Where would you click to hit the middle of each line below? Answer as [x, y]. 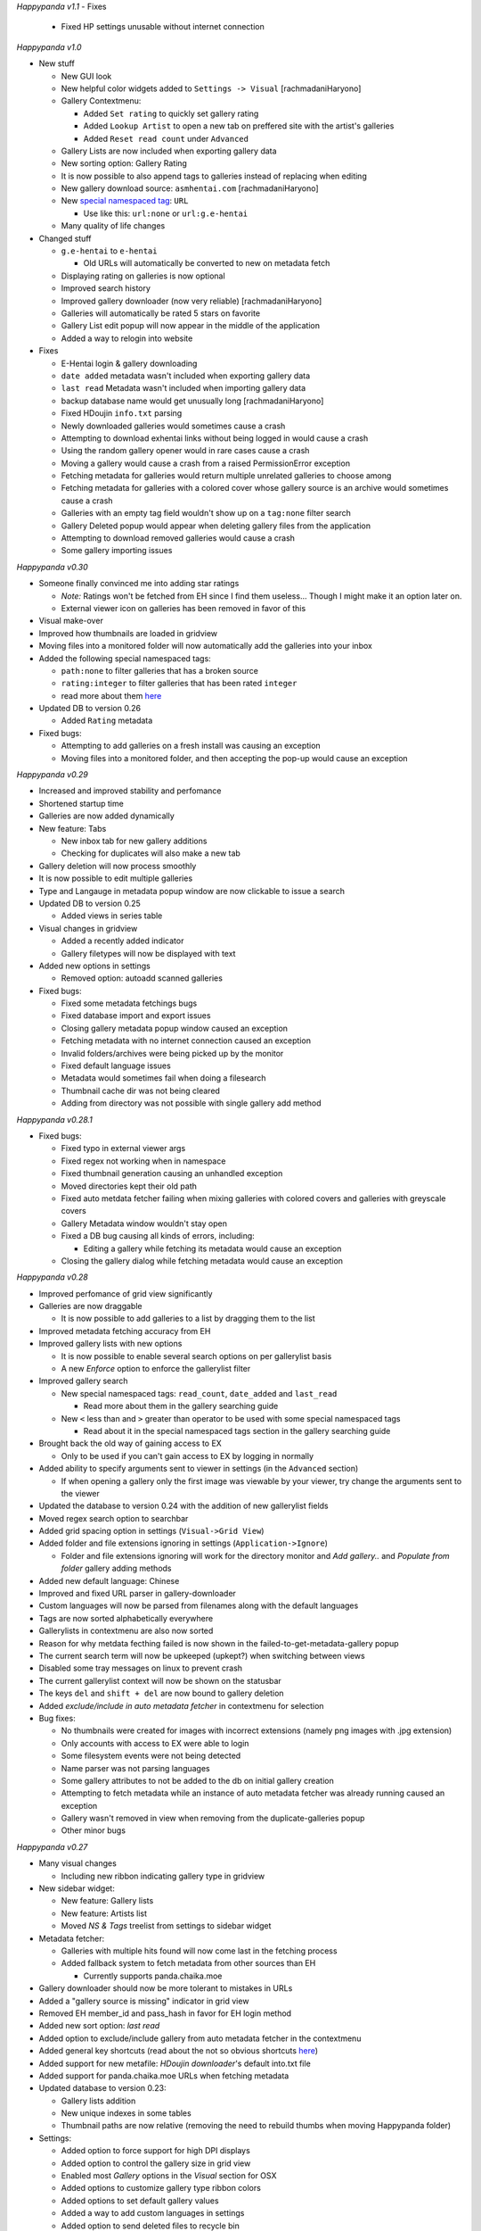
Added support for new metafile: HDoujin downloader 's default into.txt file [175, 2063]
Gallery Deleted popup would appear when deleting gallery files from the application [216, 526]
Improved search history [106, 288]
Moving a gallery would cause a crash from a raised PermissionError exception [206, 463]
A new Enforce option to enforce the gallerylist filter [156, 1369]
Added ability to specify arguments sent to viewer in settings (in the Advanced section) [199, 1469]
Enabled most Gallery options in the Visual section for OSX [169, 2176]
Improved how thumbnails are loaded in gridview [128, 633]
